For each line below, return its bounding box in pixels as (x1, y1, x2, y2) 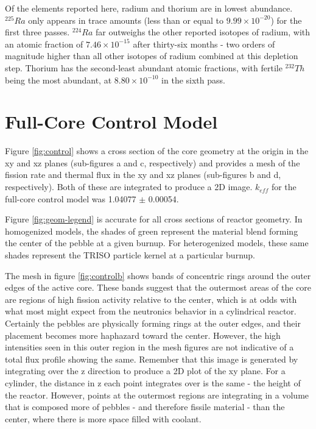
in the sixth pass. (161, 73, 225, 86)
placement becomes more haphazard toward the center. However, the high (5, 328, 281, 341)
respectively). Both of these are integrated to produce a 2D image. (5, 180, 253, 193)
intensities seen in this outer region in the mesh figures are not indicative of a (5, 341, 294, 353)
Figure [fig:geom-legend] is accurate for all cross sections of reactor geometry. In (5, 213, 303, 225)
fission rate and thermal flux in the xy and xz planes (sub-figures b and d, (5, 168, 281, 181)
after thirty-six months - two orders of (133, 37, 275, 50)
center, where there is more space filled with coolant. (5, 412, 202, 425)
